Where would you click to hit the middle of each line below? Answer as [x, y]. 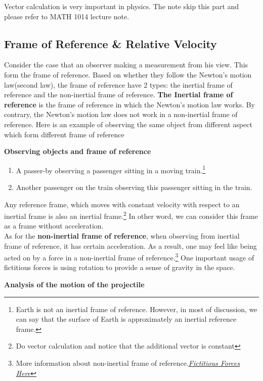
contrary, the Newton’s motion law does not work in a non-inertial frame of [121, 114]
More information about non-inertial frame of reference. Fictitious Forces [128, 363]
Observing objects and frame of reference [78, 151]
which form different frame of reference [64, 134]
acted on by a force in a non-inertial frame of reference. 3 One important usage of [129, 257]
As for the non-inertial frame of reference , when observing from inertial [122, 236]
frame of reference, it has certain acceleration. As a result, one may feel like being [130, 245]
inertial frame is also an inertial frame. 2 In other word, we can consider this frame [131, 215]
